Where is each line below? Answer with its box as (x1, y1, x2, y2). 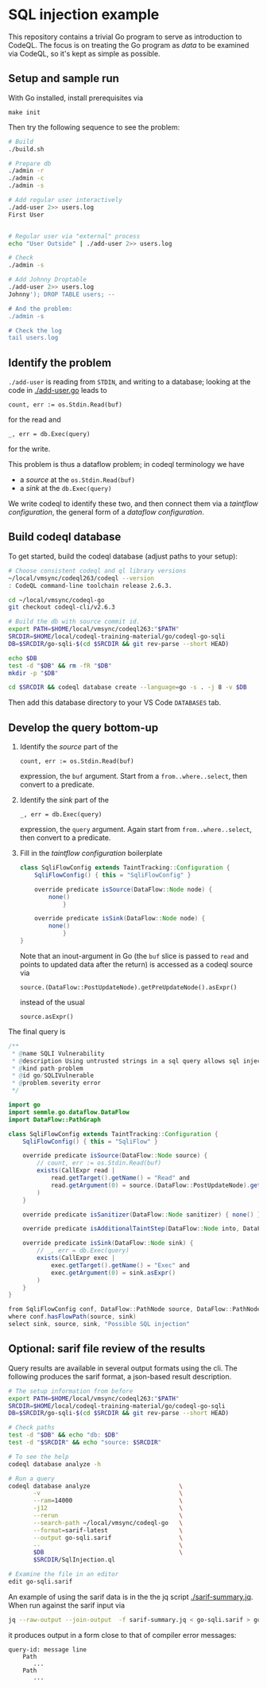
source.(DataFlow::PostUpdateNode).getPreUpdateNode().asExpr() (19, 983, 238, 991)
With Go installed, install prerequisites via (8, 93, 144, 103)
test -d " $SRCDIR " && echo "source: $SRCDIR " (8, 1438, 161, 1446)
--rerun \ (33, 1511, 183, 1519)
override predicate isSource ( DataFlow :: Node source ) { (22, 1152, 208, 1160)
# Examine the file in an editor (8, 1570, 119, 1578)
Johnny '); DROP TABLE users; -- (8, 290, 115, 298)
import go (8, 1101, 41, 1109)
